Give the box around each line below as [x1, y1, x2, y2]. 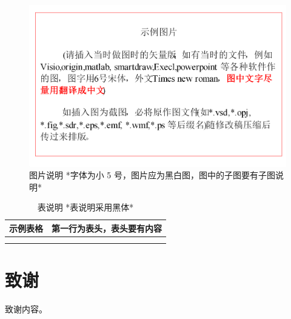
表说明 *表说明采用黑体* [37, 201, 134, 213]
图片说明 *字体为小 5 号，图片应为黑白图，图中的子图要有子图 [29, 169, 275, 181]
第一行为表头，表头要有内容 [52, 221, 162, 234]
